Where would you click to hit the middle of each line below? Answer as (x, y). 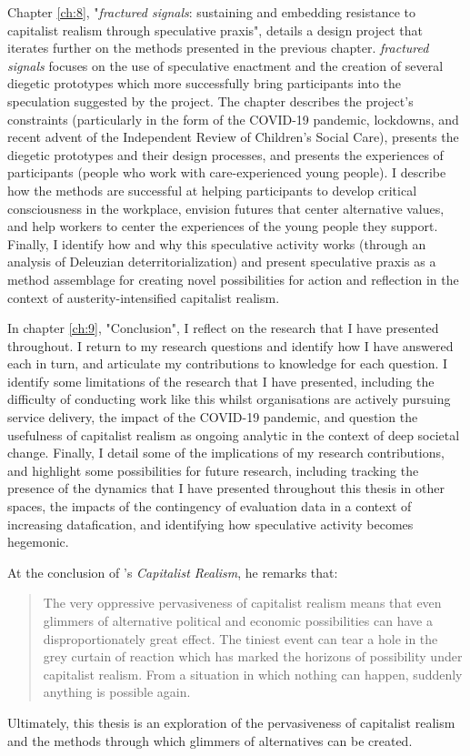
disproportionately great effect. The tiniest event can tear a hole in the (240, 638)
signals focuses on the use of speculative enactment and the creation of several (225, 65)
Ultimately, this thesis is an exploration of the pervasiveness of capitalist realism (231, 722)
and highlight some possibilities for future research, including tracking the (213, 470)
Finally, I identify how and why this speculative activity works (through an (217, 243)
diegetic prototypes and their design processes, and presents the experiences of (225, 154)
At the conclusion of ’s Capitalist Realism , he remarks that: (173, 572)
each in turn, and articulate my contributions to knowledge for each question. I (228, 363)
